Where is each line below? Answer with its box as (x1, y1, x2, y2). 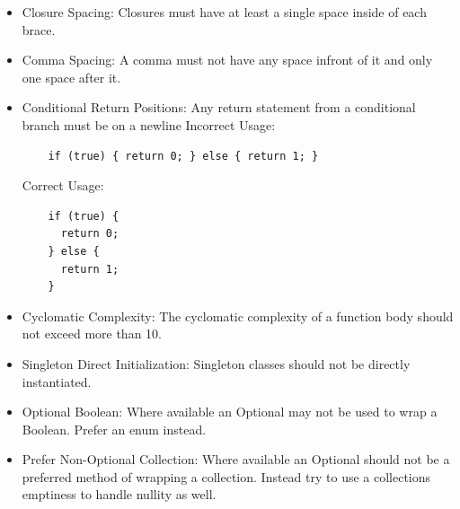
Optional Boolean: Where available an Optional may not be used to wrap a (22, 402, 438, 421)
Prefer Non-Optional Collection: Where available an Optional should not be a (22, 450, 450, 469)
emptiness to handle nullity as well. (22, 485, 217, 504)
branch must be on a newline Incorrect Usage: (22, 115, 276, 134)
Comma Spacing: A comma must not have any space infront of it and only (22, 50, 433, 69)
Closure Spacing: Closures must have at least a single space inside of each (22, 3, 427, 21)
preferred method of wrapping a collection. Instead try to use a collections (22, 467, 431, 486)
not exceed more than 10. (22, 324, 162, 343)
